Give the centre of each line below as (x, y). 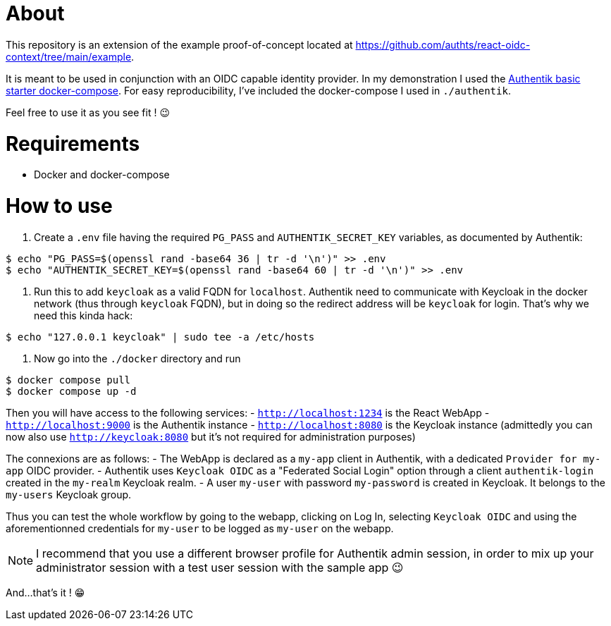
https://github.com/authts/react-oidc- (443, 44)
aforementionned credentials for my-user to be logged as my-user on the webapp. (200, 528)
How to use (59, 206)
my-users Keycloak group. (69, 494)
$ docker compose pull (68, 380)
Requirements (73, 143)
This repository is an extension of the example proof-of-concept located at (179, 44)
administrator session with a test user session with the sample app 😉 (220, 567)
